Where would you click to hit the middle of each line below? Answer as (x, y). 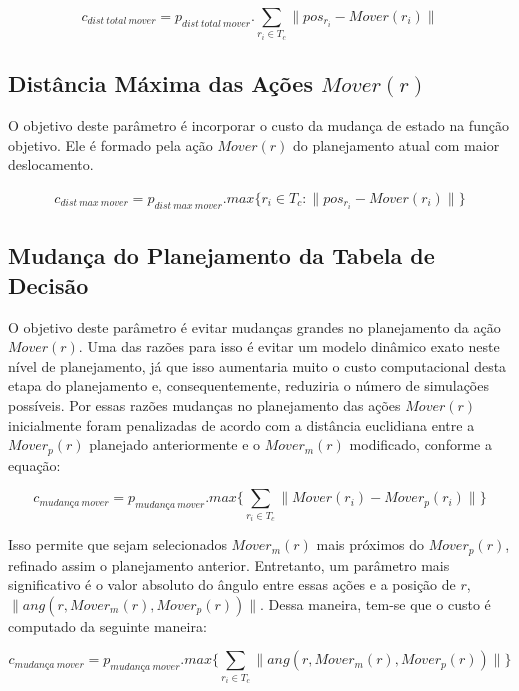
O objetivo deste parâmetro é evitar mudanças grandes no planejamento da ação (254, 326)
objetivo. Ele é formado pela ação (110, 144)
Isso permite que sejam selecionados (117, 544)
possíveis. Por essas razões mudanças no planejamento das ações (204, 405)
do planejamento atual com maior (396, 144)
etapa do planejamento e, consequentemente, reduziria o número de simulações (248, 385)
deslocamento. (51, 164)
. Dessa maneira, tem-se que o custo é (375, 603)
